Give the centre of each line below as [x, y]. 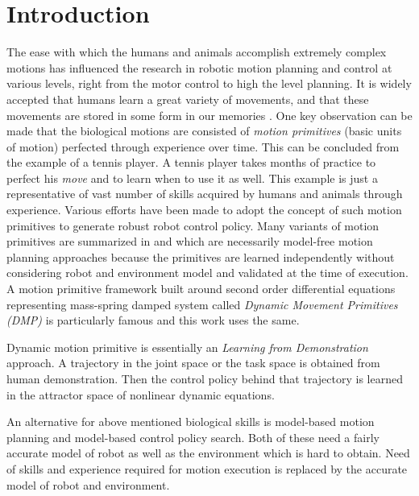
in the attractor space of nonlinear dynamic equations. [141, 394]
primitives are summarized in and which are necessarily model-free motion [190, 241]
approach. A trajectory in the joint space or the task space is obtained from [193, 363]
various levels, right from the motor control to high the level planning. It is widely [209, 83]
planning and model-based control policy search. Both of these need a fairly [193, 437]
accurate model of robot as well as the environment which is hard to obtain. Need [208, 453]
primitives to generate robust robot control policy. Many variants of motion [193, 225]
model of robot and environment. [88, 484]
